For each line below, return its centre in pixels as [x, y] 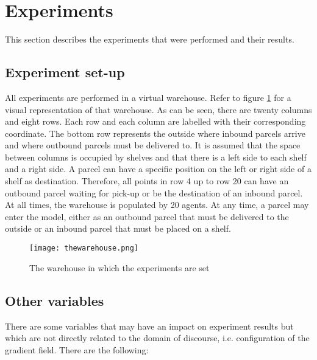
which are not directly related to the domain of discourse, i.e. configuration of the [157, 338]
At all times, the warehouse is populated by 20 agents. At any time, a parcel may [157, 205]
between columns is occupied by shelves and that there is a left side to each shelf [156, 157]
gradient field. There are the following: [77, 349]
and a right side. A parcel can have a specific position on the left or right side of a [158, 169]
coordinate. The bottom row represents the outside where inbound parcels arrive [155, 133]
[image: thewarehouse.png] [84, 248]
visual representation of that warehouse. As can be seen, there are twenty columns [158, 109]
